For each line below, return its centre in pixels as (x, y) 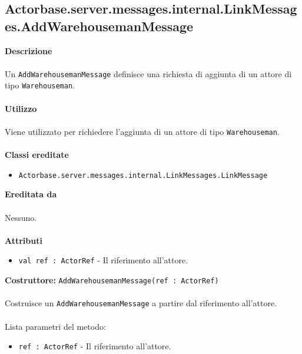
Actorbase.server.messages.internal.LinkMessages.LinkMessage (143, 175)
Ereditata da (31, 194)
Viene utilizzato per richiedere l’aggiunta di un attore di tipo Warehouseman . (142, 131)
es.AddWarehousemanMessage (99, 26)
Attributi (24, 240)
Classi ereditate (37, 155)
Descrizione (29, 50)
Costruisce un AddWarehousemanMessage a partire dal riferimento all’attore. (141, 303)
